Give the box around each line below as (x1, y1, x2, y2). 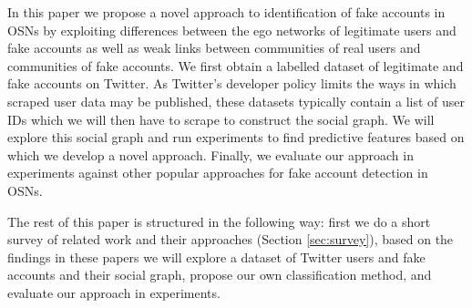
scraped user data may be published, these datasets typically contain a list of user (7, 91, 465, 110)
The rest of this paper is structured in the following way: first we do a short (7, 211, 431, 231)
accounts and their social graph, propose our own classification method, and (7, 265, 432, 284)
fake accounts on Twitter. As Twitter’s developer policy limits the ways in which (7, 74, 457, 93)
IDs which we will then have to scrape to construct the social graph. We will (7, 109, 435, 128)
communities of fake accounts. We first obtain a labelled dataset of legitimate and (7, 56, 464, 75)
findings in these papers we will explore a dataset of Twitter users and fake (7, 247, 426, 266)
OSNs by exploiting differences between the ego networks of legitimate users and (7, 20, 457, 39)
